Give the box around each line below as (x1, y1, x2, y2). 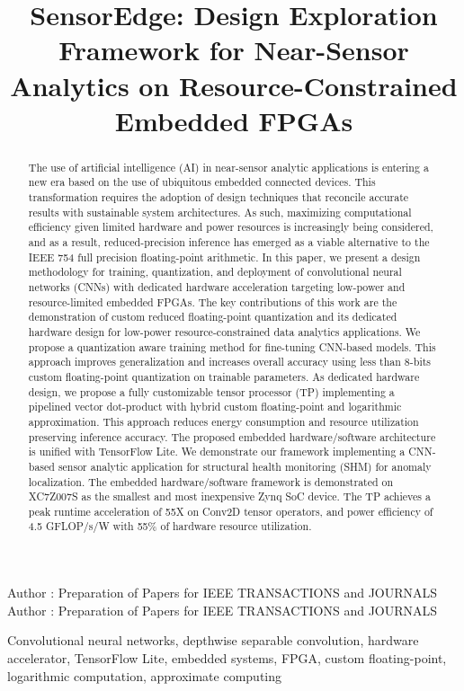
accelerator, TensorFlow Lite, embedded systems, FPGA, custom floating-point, (7, 648, 447, 667)
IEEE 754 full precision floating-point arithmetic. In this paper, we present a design (28, 249, 421, 264)
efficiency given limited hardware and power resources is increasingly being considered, (28, 219, 433, 235)
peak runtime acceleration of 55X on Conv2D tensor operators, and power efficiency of (28, 503, 433, 518)
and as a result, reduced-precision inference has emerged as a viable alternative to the (28, 235, 430, 250)
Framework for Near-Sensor (58, 31, 409, 68)
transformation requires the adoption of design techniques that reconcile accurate (28, 190, 409, 205)
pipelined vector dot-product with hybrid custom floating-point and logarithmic (28, 399, 402, 414)
